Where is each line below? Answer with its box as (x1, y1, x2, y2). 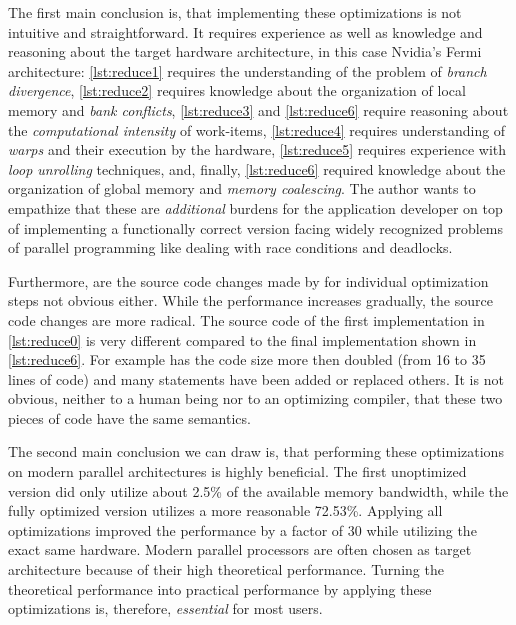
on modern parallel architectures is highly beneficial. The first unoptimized (8, 461, 467, 482)
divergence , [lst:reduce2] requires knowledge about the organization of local (8, 80, 466, 101)
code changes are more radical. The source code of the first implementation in (8, 309, 485, 330)
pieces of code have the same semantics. (8, 407, 251, 428)
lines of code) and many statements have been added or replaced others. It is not (8, 368, 504, 389)
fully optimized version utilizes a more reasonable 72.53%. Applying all (8, 500, 443, 521)
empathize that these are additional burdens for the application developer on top (8, 197, 503, 218)
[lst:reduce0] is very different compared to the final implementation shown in (8, 329, 477, 350)
